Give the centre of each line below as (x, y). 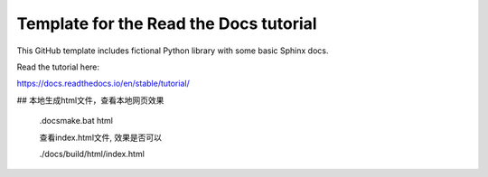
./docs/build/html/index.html (92, 154)
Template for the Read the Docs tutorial (167, 23)
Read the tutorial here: (58, 67)
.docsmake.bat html (76, 121)
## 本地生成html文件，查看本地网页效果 (90, 100)
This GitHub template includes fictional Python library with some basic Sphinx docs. (173, 51)
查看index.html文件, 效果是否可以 (101, 137)
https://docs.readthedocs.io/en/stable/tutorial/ (103, 84)
